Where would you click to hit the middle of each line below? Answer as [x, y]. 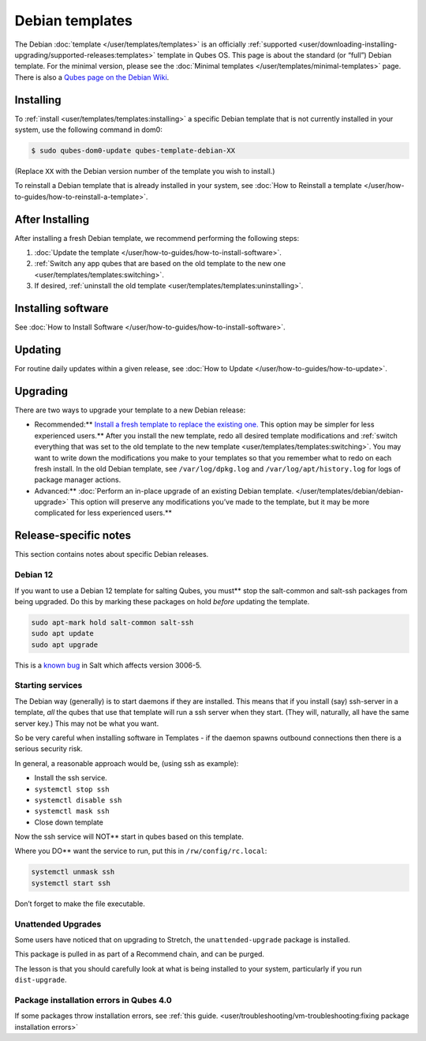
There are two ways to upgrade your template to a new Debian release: [130, 410]
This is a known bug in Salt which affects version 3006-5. [108, 665]
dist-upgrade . [41, 980]
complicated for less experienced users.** [103, 513]
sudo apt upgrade [65, 645]
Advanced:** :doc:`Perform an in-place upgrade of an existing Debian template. [164, 490]
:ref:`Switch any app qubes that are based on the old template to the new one [160, 264]
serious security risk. [49, 749]
